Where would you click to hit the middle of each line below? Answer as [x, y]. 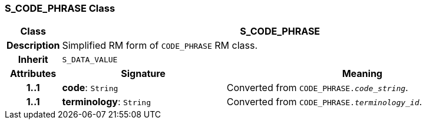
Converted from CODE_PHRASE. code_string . [317, 88]
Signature [143, 74]
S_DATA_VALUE [90, 59]
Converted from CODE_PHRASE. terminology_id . [324, 102]
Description [33, 46]
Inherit [33, 60]
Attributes [33, 74]
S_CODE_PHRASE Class [60, 8]
